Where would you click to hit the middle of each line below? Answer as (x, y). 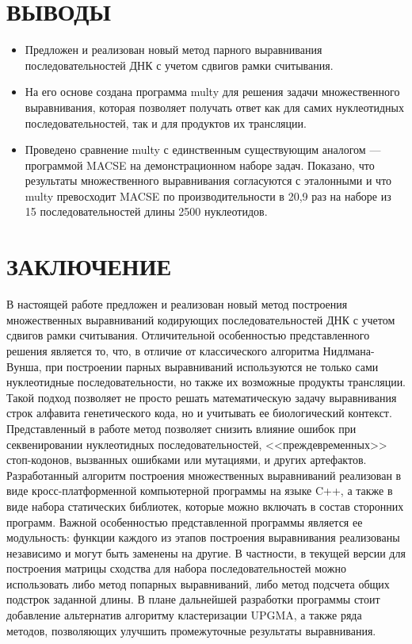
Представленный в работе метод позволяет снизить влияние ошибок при (181, 428)
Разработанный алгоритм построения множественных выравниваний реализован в (204, 475)
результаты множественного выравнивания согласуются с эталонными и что (208, 180)
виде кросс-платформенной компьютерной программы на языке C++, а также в (200, 491)
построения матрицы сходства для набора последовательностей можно (176, 568)
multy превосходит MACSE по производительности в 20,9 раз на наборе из (208, 195)
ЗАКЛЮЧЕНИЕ (89, 266)
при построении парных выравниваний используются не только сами (212, 366)
